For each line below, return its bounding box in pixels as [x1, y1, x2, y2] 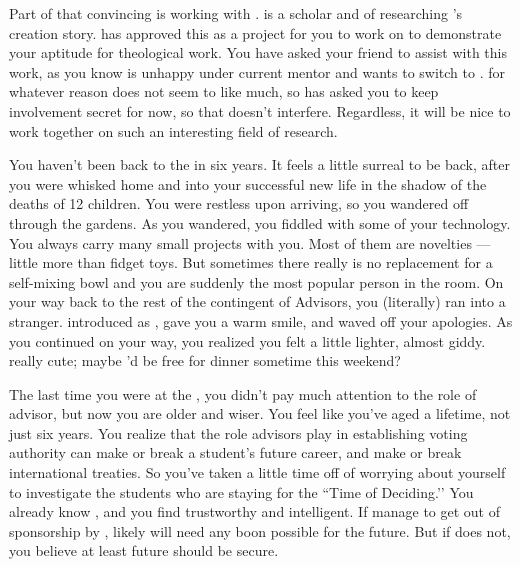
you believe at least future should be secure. [9, 540, 279, 561]
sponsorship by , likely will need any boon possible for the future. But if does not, [9, 520, 511, 541]
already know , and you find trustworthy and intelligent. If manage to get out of [9, 501, 501, 522]
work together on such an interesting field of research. [9, 120, 338, 141]
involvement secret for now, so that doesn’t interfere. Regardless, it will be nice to [9, 100, 511, 121]
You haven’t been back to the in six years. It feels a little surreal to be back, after [9, 154, 510, 175]
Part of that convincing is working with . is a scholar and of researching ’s [9, 3, 463, 23]
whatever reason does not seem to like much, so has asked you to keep [9, 81, 439, 102]
